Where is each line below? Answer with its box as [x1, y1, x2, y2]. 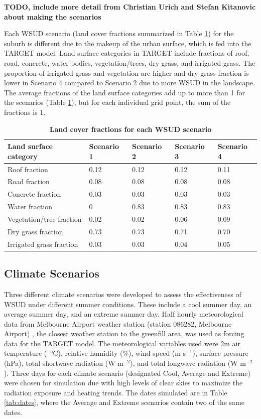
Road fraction [8, 176, 50, 187]
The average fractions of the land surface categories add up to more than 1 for [4, 87, 245, 97]
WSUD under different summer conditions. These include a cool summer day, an [4, 299, 252, 309]
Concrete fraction [8, 189, 61, 199]
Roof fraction [8, 164, 48, 174]
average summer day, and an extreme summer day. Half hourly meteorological [4, 309, 243, 319]
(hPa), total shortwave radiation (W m [4, 358, 123, 368]
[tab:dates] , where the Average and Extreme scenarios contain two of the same [4, 397, 244, 407]
